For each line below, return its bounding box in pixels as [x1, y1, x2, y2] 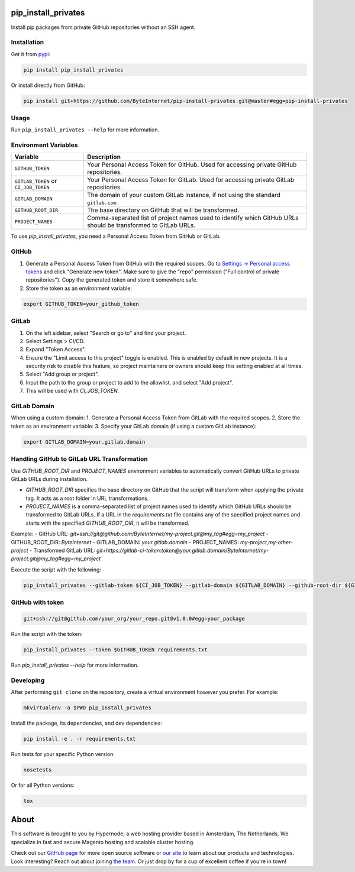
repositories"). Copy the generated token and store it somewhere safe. [25, 276, 198, 283]
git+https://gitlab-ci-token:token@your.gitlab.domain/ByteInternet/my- [96, 547, 269, 554]
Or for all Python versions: [11, 781, 75, 789]
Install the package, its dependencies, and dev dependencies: [11, 719, 162, 726]
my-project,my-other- [240, 538, 293, 545]
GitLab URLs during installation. [11, 475, 88, 482]
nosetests [23, 766, 52, 773]
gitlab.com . [86, 198, 118, 206]
